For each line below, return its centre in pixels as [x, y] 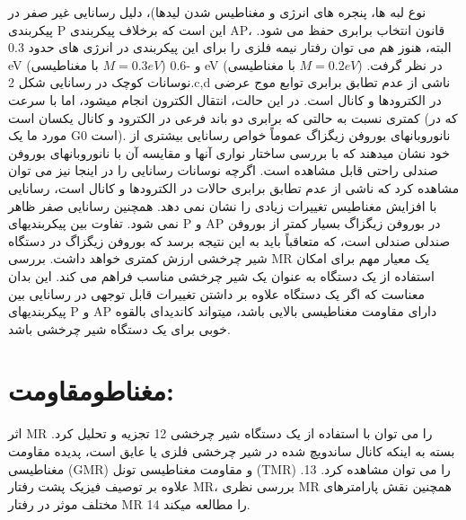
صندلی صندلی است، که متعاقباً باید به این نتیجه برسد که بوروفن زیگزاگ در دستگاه [229, 240]
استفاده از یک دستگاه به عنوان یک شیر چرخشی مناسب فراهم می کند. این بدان [221, 275]
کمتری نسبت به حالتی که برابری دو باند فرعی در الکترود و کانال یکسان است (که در [233, 117]
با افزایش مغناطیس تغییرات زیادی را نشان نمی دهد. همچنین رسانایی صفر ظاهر [223, 205]
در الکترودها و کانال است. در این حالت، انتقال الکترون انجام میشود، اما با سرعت [225, 99]
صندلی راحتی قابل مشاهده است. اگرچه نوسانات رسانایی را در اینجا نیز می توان [223, 170]
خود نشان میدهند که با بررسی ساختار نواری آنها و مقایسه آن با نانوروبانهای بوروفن [229, 152]
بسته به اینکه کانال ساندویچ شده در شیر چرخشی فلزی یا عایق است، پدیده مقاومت [232, 451]
